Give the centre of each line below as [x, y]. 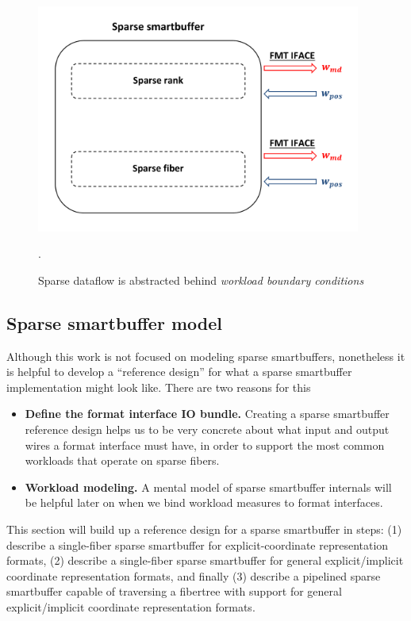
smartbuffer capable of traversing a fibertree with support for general [174, 591]
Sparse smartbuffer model [114, 322]
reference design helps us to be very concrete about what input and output [207, 429]
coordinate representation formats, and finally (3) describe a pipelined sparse [194, 575]
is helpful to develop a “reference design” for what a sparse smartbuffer [179, 372]
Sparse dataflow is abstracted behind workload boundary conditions [201, 280]
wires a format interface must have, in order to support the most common [205, 445]
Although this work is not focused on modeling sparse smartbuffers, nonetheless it [206, 356]
